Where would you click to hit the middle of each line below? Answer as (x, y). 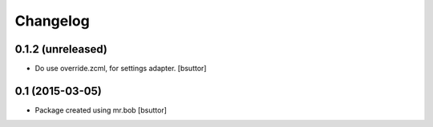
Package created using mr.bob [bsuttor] (101, 110)
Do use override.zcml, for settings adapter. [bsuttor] (121, 69)
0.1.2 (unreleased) (61, 49)
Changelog (52, 21)
